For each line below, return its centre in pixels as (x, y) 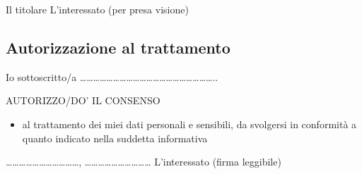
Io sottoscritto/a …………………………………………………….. (112, 76)
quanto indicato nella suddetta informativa (115, 138)
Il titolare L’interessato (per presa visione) (97, 9)
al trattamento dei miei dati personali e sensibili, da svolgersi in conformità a (189, 124)
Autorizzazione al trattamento (118, 47)
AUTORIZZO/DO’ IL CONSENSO (83, 100)
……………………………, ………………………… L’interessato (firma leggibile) (144, 162)
